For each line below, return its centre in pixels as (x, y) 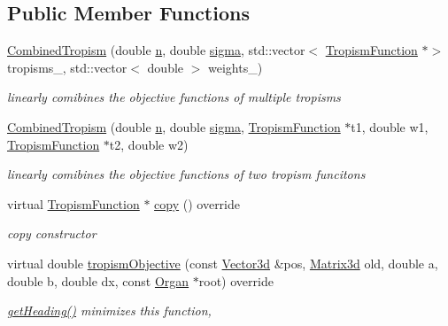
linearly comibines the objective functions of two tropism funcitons (186, 174)
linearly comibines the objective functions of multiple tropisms (174, 97)
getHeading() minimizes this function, (109, 310)
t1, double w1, (390, 126)
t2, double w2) (149, 144)
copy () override (197, 203)
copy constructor (52, 233)
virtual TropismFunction (73, 203)
